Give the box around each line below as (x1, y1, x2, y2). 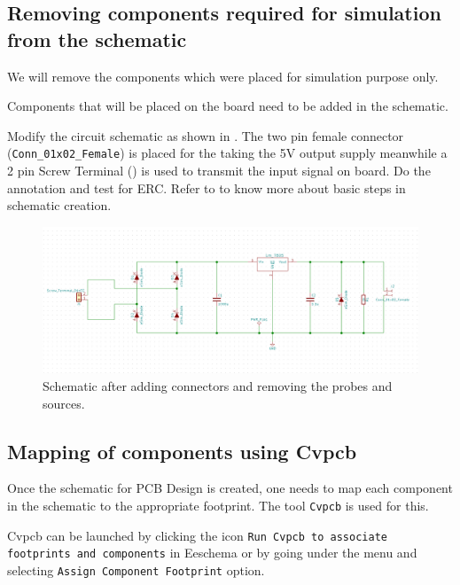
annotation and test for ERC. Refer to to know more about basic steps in (7, 178, 406, 197)
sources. (43, 394, 85, 412)
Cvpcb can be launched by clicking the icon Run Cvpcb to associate (7, 526, 387, 544)
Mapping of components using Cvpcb (7, 437, 357, 464)
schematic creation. (7, 196, 112, 214)
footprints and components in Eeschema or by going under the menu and (7, 543, 417, 562)
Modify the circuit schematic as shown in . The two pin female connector (7, 126, 404, 144)
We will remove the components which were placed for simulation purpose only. (7, 66, 439, 85)
